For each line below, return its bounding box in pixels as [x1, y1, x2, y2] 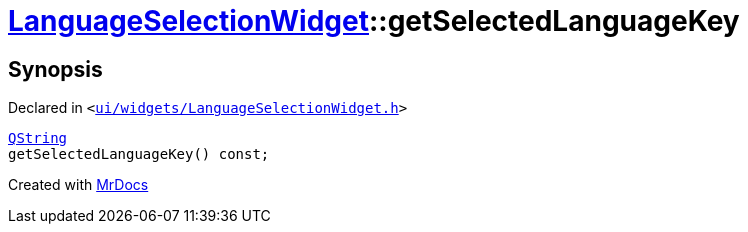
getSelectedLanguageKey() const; [8, 146, 270, 163]
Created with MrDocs [8, 176, 149, 194]
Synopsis [8, 56, 103, 82]
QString [8, 130, 68, 147]
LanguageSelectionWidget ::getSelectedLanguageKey [8, 4, 740, 38]
